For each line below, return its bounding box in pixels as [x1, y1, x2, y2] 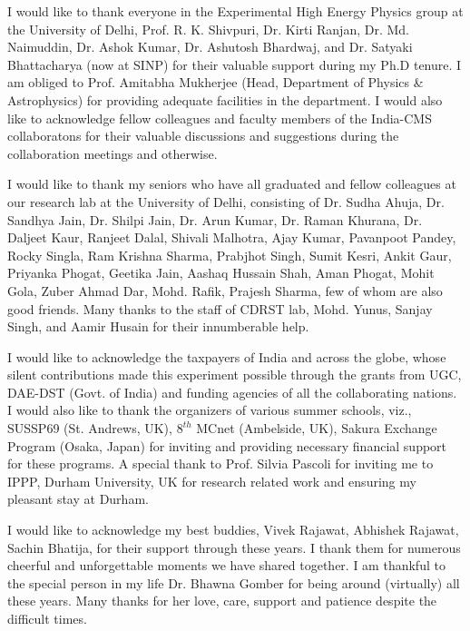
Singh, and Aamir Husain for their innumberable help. [7, 317, 309, 336]
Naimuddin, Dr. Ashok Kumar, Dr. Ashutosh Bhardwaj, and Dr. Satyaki [7, 37, 413, 56]
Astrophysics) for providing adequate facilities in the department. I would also [7, 90, 443, 109]
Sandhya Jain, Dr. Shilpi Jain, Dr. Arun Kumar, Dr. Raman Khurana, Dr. [7, 210, 423, 229]
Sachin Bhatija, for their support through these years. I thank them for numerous [7, 537, 461, 557]
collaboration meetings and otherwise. [7, 143, 218, 163]
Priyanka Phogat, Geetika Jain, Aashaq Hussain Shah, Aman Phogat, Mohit [7, 263, 435, 282]
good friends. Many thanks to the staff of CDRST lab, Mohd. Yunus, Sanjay [7, 299, 433, 318]
